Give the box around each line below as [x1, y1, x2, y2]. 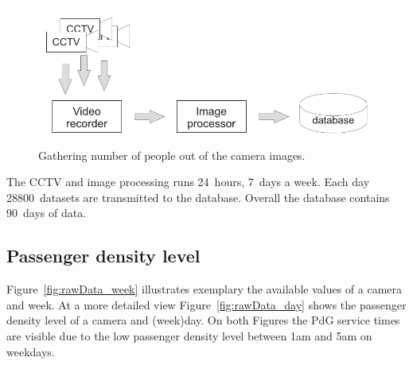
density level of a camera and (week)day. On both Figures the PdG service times [6, 312, 400, 328]
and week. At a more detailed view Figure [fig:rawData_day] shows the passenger [6, 296, 407, 313]
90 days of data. [6, 204, 87, 221]
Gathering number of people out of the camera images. [38, 146, 306, 163]
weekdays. [6, 343, 55, 359]
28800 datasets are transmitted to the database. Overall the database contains [6, 188, 390, 205]
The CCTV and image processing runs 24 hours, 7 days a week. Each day [6, 173, 370, 190]
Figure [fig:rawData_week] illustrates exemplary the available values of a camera [6, 281, 403, 297]
